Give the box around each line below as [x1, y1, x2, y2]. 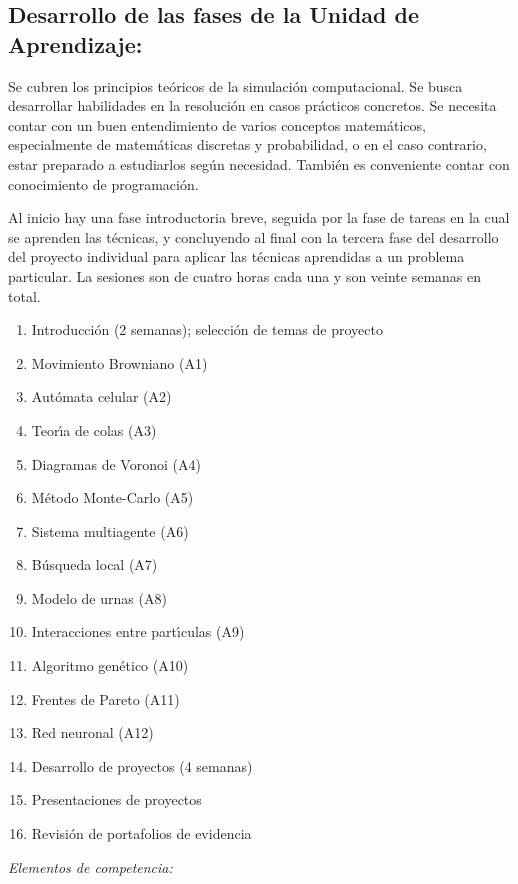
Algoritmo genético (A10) [31, 655, 189, 676]
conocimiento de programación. [8, 173, 199, 194]
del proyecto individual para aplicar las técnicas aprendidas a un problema [8, 246, 465, 267]
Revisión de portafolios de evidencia [31, 823, 252, 844]
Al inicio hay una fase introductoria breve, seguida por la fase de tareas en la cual [8, 207, 510, 228]
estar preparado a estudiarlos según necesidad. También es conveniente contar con [8, 153, 510, 174]
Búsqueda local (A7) [31, 554, 158, 575]
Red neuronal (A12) [31, 722, 154, 743]
